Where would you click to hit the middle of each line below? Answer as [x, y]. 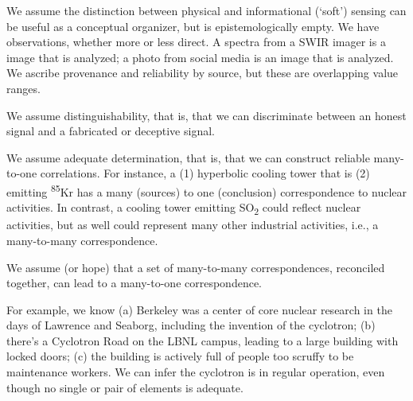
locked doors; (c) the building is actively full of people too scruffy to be [180, 356]
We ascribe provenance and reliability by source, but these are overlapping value [203, 73]
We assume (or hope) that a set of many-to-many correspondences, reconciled [196, 267]
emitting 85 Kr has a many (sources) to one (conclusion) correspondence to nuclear [207, 190]
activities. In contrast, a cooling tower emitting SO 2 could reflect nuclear [184, 208]
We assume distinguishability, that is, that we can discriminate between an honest [206, 115]
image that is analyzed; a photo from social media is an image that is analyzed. [200, 57]
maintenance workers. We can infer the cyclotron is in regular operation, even [196, 372]
